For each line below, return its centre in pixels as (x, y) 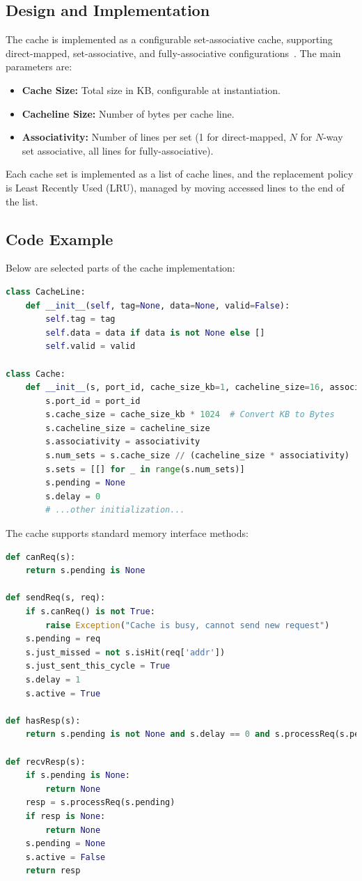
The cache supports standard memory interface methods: (127, 533)
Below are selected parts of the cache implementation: (120, 268)
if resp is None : (65, 816)
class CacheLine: (46, 291)
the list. (22, 201)
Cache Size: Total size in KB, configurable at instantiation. (151, 89)
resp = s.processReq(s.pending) (100, 803)
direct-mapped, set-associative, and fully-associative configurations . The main (173, 53)
